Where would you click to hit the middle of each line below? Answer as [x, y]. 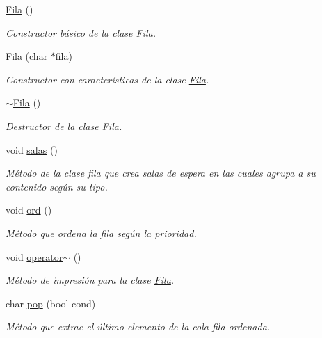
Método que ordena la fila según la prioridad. [101, 233]
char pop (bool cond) [51, 303]
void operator [34, 256]
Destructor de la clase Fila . [64, 126]
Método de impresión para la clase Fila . [90, 280]
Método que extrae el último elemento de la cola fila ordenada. [138, 327]
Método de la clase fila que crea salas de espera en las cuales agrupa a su [161, 173]
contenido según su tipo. [57, 186]
